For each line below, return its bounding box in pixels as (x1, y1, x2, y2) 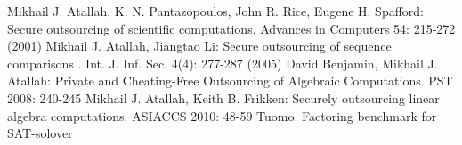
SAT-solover (7, 124, 73, 142)
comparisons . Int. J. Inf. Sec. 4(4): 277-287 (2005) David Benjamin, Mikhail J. (7, 53, 438, 72)
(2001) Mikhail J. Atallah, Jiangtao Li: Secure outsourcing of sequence (7, 36, 392, 55)
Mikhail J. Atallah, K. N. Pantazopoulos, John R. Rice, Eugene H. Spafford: (7, 2, 425, 20)
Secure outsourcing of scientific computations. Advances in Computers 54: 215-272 (7, 19, 456, 37)
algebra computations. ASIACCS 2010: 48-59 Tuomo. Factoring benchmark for (7, 106, 437, 125)
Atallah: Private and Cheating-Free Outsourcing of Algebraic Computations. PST (7, 71, 453, 90)
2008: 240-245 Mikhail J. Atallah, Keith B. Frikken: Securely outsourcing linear (7, 88, 440, 107)
